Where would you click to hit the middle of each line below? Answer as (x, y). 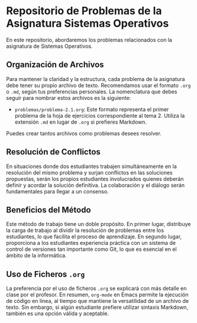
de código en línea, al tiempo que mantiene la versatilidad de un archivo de (98, 301)
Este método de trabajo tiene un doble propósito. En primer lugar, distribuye (98, 224)
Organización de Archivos (55, 65)
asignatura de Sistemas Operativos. (49, 46)
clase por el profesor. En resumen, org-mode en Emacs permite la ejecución (97, 295)
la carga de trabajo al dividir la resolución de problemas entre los (85, 230)
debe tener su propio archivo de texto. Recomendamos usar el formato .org (98, 85)
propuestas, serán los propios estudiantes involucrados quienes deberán (95, 179)
